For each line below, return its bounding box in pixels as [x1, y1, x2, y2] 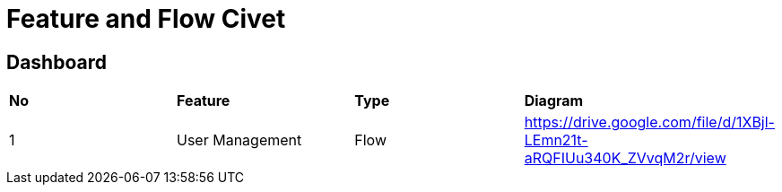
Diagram [524, 92, 584, 110]
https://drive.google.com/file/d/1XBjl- [524, 113, 775, 132]
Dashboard [6, 50, 107, 74]
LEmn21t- [524, 131, 588, 150]
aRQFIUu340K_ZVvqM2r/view [524, 149, 726, 168]
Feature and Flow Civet [6, 4, 286, 34]
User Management [177, 131, 302, 150]
